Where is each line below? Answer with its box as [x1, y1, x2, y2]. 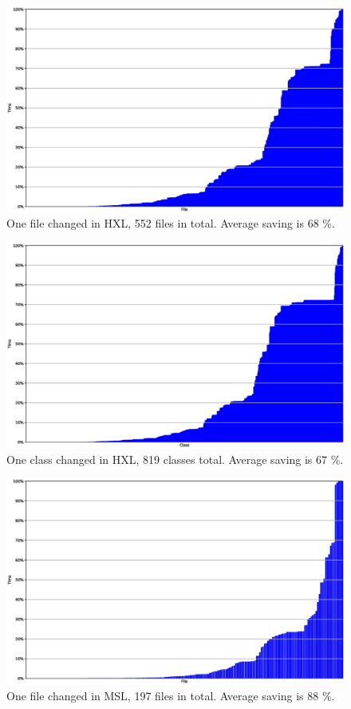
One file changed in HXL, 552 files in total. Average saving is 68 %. [6, 215, 335, 232]
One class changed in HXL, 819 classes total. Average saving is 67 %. [6, 450, 344, 467]
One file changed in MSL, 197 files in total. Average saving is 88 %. [6, 687, 335, 703]
